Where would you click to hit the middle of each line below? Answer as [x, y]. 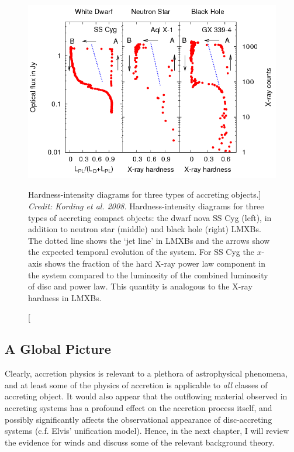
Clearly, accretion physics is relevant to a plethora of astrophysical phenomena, [146, 373]
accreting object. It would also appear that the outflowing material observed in [146, 396]
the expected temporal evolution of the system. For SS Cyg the [141, 252]
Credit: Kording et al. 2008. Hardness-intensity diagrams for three [146, 206]
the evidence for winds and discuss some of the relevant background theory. [140, 442]
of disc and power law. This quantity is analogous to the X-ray [140, 286]
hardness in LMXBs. [65, 297]
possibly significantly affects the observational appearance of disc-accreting [139, 419]
